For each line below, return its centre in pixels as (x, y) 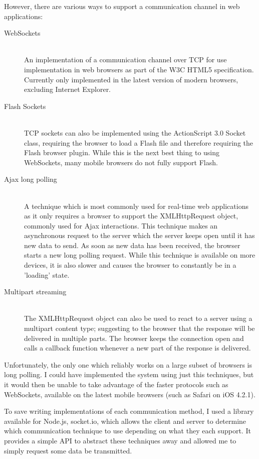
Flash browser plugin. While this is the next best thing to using (122, 152)
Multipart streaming (35, 292)
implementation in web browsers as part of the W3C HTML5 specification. (139, 69)
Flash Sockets (25, 106)
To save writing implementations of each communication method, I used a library (129, 411)
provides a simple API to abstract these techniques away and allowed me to (120, 440)
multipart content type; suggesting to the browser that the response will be (140, 328)
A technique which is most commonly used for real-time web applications (136, 206)
